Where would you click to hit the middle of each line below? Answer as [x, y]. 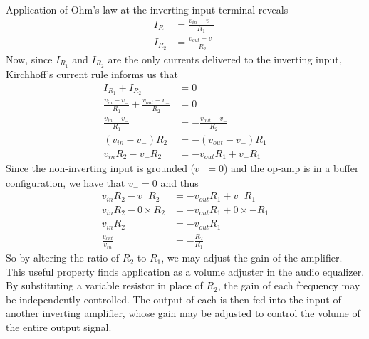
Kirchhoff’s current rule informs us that [92, 74]
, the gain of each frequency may [289, 285]
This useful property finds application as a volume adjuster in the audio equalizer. [185, 271]
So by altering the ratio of [63, 258]
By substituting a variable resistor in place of [104, 285]
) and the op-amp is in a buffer [291, 168]
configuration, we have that [66, 182]
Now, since [29, 59]
